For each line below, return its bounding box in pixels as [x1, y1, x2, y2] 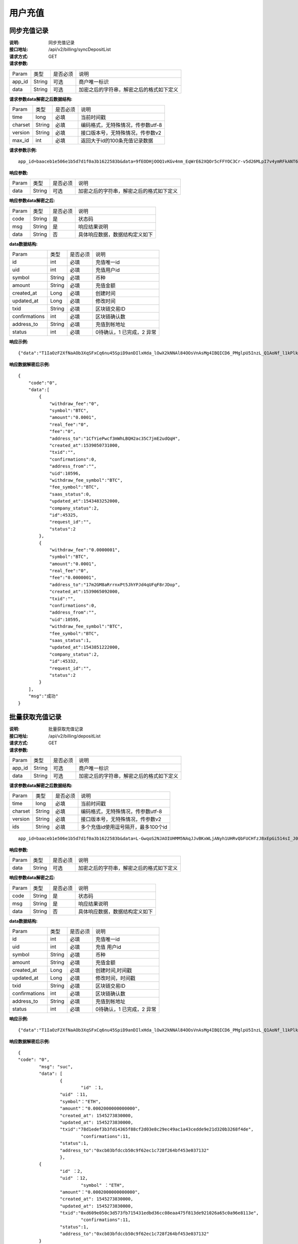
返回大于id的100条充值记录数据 [80, 137, 153, 144]
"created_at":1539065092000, [49, 589, 120, 595]
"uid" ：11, [60, 1092, 88, 1097]
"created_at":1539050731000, [49, 443, 120, 448]
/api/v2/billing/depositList [48, 733, 101, 739]
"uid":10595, [49, 617, 81, 622]
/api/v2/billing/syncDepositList [48, 46, 111, 52]
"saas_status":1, [49, 637, 92, 643]
